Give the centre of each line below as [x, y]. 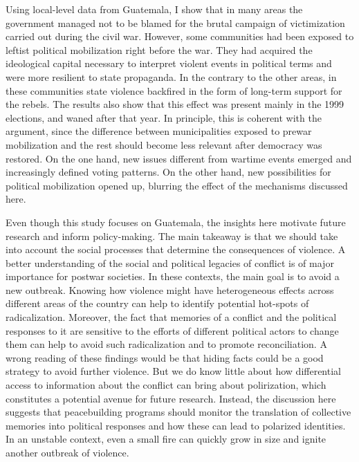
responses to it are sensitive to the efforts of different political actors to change [172, 330]
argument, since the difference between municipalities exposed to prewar [159, 131]
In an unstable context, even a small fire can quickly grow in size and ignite [166, 439]
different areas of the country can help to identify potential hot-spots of [157, 303]
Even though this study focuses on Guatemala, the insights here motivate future [176, 222]
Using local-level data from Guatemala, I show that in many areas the [154, 9]
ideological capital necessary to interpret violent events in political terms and [169, 63]
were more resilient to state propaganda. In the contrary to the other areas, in [171, 76]
